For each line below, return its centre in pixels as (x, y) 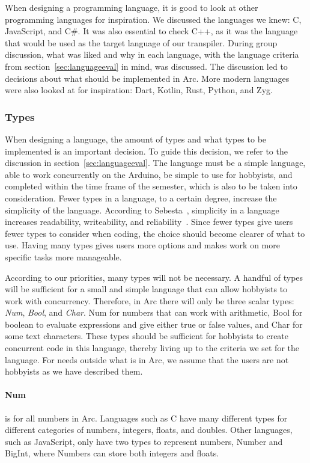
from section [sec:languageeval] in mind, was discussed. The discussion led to (146, 66)
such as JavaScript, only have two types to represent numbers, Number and (144, 441)
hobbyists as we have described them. (74, 371)
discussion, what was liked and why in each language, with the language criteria (152, 54)
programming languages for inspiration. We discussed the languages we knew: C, (153, 19)
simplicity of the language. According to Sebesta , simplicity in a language (142, 210)
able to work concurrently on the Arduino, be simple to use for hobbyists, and (149, 174)
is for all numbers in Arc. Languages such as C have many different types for (146, 418)
